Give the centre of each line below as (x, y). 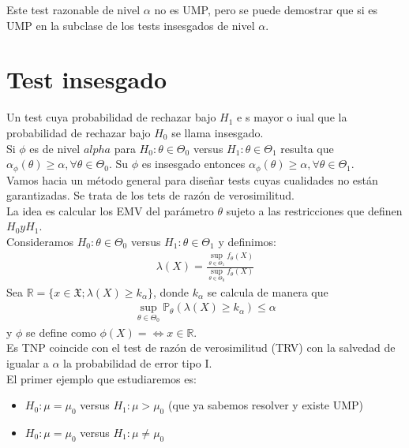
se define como (61, 332)
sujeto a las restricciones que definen (314, 210)
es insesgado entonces (193, 164)
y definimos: (247, 241)
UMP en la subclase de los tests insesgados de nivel (131, 25)
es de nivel (55, 148)
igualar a (28, 363)
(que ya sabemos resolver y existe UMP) (266, 405)
